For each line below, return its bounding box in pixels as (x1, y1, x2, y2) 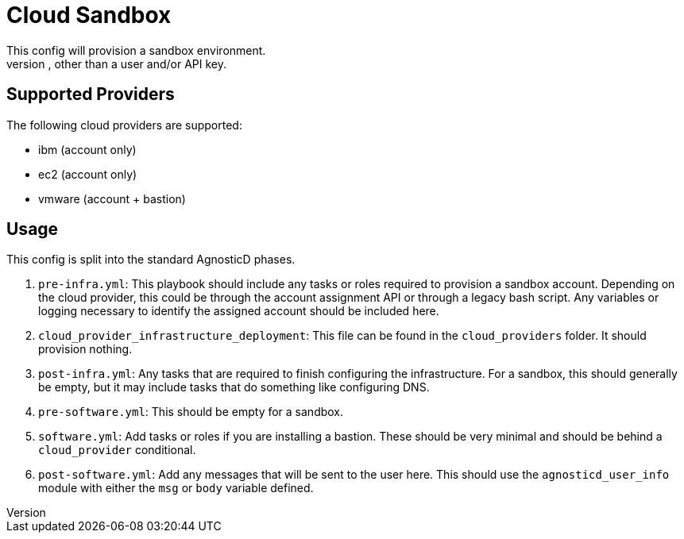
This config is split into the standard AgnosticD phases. (6, 252, 296, 267)
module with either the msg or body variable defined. (38, 481, 314, 495)
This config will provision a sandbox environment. (6, 43, 266, 57)
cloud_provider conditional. (38, 443, 196, 457)
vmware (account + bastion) (38, 191, 186, 206)
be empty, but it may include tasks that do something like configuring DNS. (38, 380, 430, 395)
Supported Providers (6, 84, 175, 105)
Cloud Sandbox (6, 2, 172, 29)
